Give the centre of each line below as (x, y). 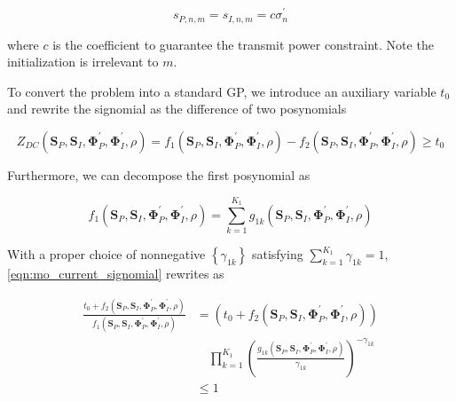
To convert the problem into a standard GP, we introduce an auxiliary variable (222, 91)
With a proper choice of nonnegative (106, 254)
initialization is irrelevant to (83, 62)
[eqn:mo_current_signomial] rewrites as (116, 274)
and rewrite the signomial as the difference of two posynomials (177, 109)
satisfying (277, 254)
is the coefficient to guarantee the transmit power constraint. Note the (243, 44)
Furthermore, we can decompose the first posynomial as (159, 174)
